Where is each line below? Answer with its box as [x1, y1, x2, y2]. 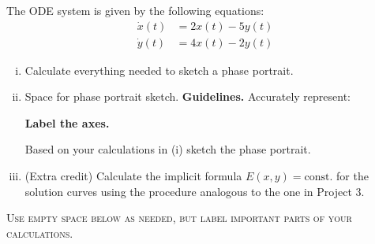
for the [336, 168, 369, 184]
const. [304, 172, 333, 183]
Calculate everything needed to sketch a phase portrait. [24, 61, 294, 78]
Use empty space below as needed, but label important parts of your [6, 209, 352, 226]
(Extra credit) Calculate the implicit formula [24, 168, 242, 184]
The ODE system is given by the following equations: [6, 2, 264, 18]
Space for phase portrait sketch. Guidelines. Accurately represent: [24, 88, 351, 105]
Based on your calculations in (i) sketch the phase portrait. [24, 141, 311, 157]
